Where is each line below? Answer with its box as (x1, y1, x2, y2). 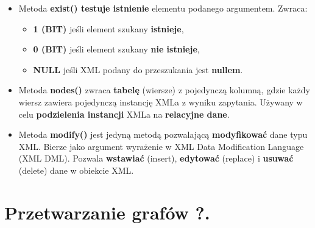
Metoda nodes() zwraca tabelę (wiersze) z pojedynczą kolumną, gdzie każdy (18, 84, 310, 96)
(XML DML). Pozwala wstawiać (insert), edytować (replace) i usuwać (18, 152, 294, 165)
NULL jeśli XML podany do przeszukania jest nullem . (33, 63, 243, 76)
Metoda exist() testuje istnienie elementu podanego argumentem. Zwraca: (18, 2, 308, 14)
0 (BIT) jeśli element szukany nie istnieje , (33, 43, 200, 55)
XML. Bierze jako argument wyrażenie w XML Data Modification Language (18, 140, 304, 152)
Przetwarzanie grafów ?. (4, 199, 210, 224)
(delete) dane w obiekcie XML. (18, 163, 134, 176)
